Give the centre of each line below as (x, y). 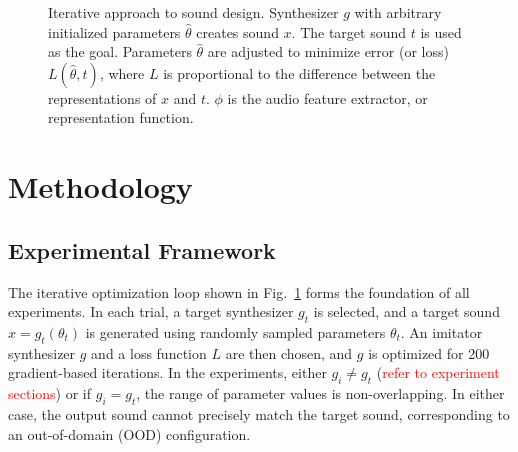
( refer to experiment (438, 372)
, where (122, 72)
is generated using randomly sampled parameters (235, 331)
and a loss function (149, 352)
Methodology (100, 186)
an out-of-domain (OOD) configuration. (129, 433)
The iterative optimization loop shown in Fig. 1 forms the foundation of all (239, 291)
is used (441, 31)
